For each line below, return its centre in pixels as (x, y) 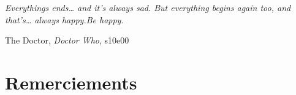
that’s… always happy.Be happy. (64, 19)
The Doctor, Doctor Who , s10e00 (67, 40)
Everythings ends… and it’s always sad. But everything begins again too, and (148, 7)
